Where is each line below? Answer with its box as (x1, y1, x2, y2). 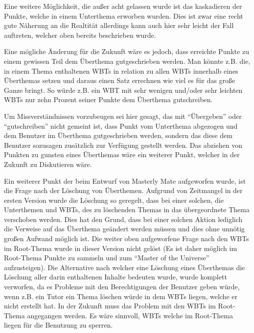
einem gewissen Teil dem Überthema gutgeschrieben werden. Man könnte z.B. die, (4, 55, 251, 66)
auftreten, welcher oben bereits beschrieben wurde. (4, 29, 156, 40)
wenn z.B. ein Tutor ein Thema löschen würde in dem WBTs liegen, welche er (4, 291, 237, 301)
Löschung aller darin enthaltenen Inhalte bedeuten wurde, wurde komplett (4, 272, 227, 282)
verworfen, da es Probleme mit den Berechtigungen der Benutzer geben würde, (4, 281, 240, 292)
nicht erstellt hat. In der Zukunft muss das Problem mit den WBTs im (4, 301, 216, 311)
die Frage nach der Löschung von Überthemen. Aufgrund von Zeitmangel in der (4, 185, 243, 195)
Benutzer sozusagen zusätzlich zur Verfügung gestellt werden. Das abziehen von (4, 139, 243, 150)
